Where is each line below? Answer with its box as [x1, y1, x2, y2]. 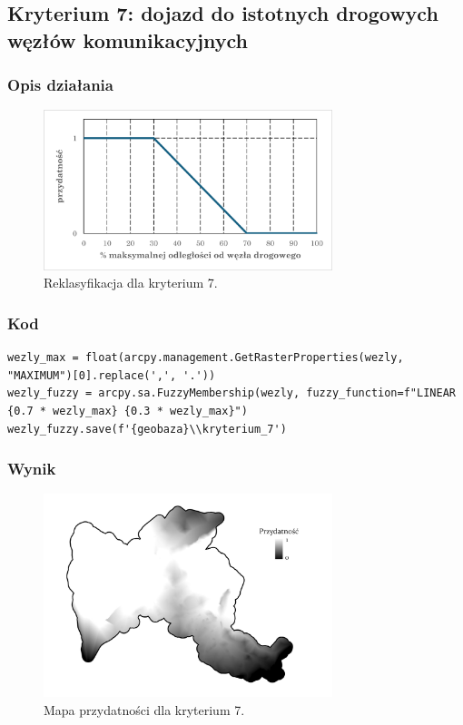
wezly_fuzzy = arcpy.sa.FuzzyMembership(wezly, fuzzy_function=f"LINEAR [7, 387, 456, 400]
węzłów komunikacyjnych [7, 25, 249, 54]
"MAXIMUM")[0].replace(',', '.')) [7, 368, 216, 382]
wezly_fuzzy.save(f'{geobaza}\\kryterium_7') [7, 422, 287, 436]
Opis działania [7, 73, 113, 96]
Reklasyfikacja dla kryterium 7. [44, 273, 218, 292]
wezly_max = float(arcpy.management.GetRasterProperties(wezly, [7, 351, 404, 365]
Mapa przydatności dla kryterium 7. [44, 700, 245, 719]
